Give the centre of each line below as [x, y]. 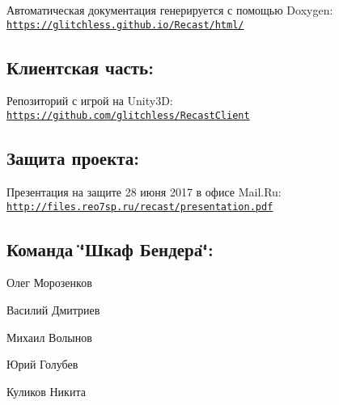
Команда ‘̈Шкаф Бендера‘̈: [110, 249]
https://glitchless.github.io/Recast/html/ [125, 25]
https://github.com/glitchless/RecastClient [128, 116]
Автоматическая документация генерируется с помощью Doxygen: [170, 10]
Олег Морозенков [49, 283]
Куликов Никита [46, 391]
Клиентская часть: [80, 67]
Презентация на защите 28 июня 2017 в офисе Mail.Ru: [144, 191]
